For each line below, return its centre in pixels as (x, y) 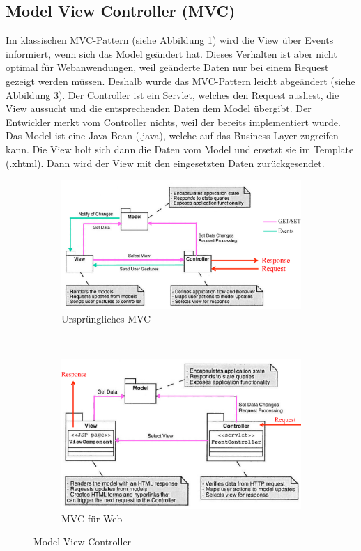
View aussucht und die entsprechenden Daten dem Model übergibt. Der (159, 108)
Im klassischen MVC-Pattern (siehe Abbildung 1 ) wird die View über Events (170, 40)
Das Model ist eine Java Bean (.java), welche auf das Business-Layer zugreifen (172, 135)
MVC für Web (92, 518)
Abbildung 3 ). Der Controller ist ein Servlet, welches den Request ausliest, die (172, 94)
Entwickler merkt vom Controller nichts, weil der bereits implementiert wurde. (173, 122)
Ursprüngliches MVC (106, 318)
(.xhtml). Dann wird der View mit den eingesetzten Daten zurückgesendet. (165, 163)
